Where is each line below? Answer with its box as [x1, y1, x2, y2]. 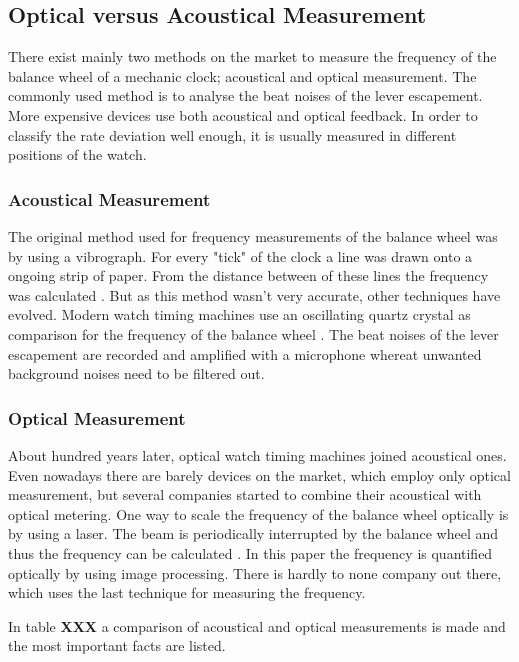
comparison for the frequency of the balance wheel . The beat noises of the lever [8, 323, 499, 344]
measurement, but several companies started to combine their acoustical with [8, 484, 482, 505]
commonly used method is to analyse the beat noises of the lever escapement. [8, 85, 483, 106]
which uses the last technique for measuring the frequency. [8, 582, 366, 603]
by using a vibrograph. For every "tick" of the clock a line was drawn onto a [8, 245, 473, 266]
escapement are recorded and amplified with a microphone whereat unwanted [8, 343, 482, 364]
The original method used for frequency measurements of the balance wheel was [8, 225, 498, 246]
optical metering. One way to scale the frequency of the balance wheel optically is [8, 503, 509, 524]
